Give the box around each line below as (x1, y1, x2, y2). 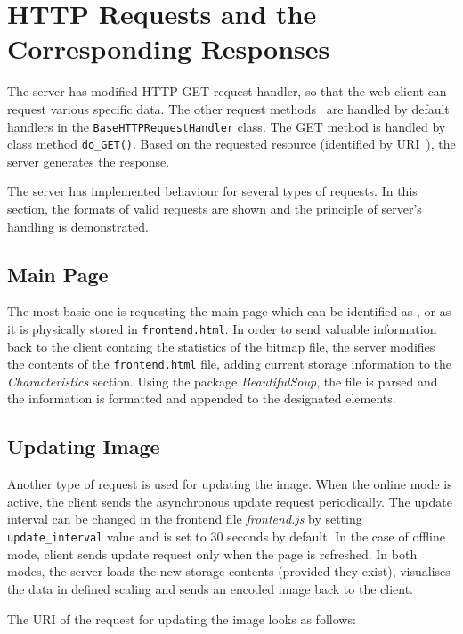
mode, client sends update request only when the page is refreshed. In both (7, 544, 418, 563)
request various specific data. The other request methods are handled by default (7, 99, 450, 118)
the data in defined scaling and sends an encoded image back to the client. (7, 579, 413, 597)
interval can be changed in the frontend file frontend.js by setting (7, 509, 362, 528)
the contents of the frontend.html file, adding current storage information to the (7, 354, 452, 373)
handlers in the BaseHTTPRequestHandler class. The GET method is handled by (7, 117, 446, 135)
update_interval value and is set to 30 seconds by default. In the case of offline (7, 527, 445, 546)
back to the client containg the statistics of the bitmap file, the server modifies (7, 337, 435, 355)
